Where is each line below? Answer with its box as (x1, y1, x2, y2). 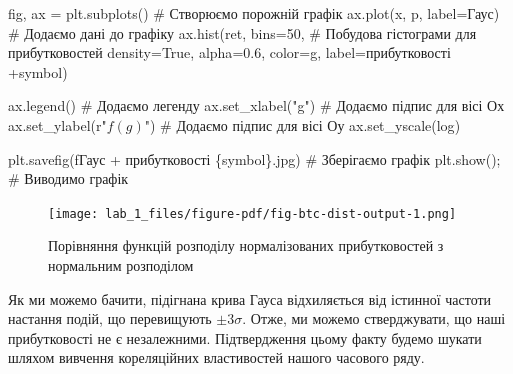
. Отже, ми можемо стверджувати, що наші (242, 308, 506, 329)
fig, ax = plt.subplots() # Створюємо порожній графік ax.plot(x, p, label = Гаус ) (8, 3, 500, 23)
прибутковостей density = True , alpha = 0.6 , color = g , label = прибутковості (8, 42, 451, 63)
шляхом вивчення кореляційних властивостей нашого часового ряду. (8, 347, 425, 368)
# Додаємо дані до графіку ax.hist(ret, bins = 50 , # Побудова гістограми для (8, 22, 477, 43)
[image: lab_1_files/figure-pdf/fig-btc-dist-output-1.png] (48, 206, 457, 221)
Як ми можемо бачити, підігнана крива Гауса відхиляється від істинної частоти (8, 288, 492, 309)
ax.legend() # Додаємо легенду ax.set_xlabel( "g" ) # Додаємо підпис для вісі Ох (8, 95, 505, 116)
